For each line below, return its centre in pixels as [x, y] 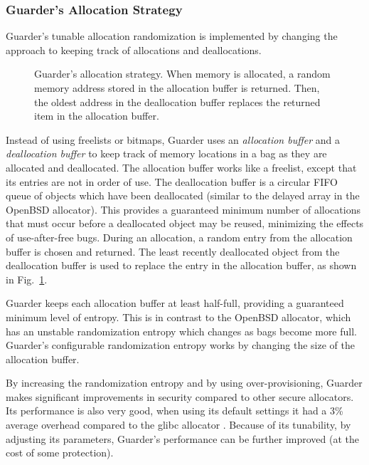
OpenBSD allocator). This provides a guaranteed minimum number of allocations [183, 209]
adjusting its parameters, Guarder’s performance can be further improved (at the [183, 438]
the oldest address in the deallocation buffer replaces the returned [177, 101]
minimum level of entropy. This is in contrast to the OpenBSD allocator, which [178, 317]
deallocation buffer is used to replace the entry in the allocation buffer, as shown [181, 265]
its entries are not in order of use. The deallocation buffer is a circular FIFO [172, 181]
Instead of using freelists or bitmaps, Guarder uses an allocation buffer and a [173, 139]
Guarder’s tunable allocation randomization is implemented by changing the [172, 36]
